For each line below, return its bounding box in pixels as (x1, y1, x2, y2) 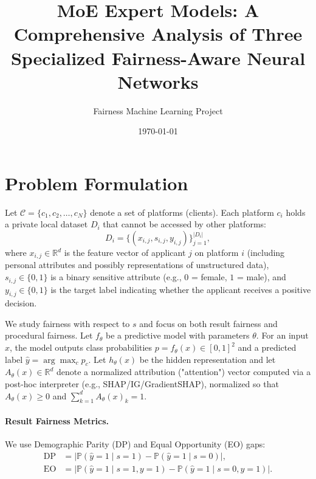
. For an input (256, 329, 309, 342)
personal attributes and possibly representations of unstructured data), (5, 258, 269, 271)
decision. (5, 297, 37, 309)
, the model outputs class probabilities (10, 341, 153, 354)
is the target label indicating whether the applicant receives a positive (50, 283, 311, 295)
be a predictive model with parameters (105, 329, 250, 342)
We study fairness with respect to (5, 317, 130, 329)
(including (247, 246, 285, 258)
